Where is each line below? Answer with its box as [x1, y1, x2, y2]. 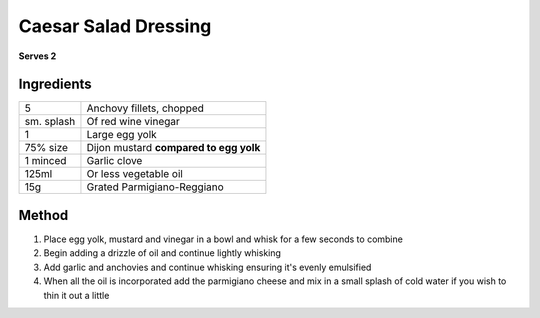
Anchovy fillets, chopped [86, 101, 205, 115]
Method [18, 206, 69, 224]
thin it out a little [43, 289, 110, 301]
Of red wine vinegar [86, 115, 180, 129]
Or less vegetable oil [86, 167, 184, 181]
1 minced [24, 154, 67, 168]
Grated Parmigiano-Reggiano [86, 180, 224, 194]
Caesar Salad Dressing [18, 15, 212, 37]
